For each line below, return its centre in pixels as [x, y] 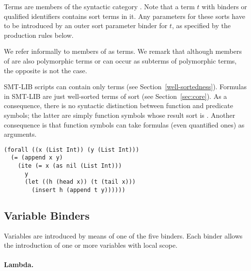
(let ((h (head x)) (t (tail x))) [80, 182]
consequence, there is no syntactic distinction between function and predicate [118, 105]
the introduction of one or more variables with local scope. [91, 245]
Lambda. [19, 264]
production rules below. [39, 35]
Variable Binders [47, 215]
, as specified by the [201, 25]
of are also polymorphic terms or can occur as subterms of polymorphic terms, [120, 60]
